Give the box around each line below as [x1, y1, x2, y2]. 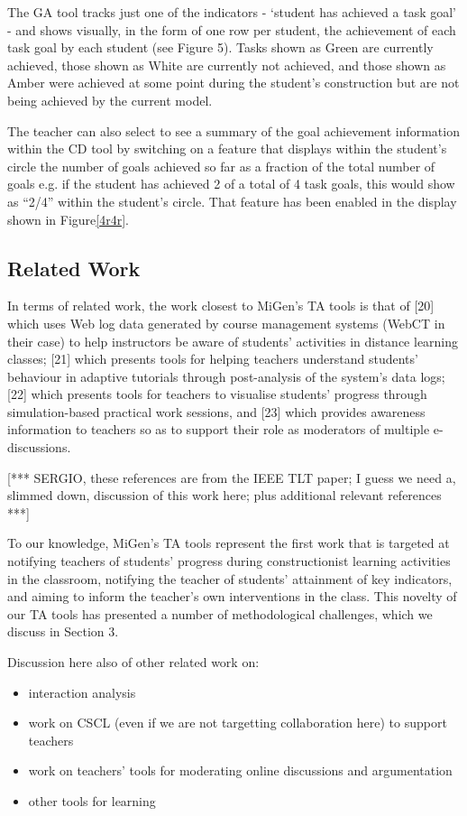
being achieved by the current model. [7, 90, 213, 109]
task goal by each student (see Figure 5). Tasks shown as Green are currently [7, 38, 434, 57]
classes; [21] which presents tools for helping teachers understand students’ [7, 349, 418, 368]
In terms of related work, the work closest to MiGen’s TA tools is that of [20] [7, 296, 435, 315]
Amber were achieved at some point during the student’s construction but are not [7, 73, 460, 92]
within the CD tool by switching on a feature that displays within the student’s [7, 139, 447, 158]
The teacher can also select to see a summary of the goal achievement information [7, 121, 460, 140]
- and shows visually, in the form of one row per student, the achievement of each [7, 20, 456, 39]
